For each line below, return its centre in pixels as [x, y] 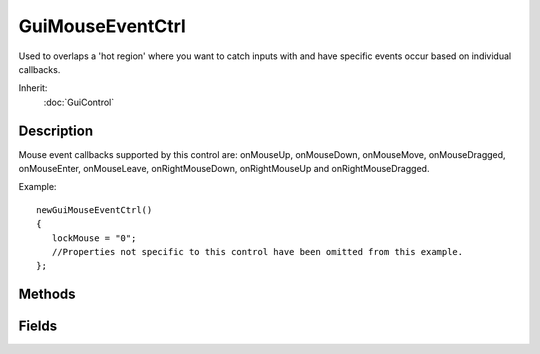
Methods [47, 294]
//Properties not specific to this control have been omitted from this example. [257, 251]
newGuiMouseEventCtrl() [94, 209]
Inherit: [33, 88]
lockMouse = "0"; [94, 238]
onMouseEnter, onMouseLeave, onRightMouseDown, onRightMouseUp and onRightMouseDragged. [224, 169]
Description [56, 130]
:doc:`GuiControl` [79, 102]
